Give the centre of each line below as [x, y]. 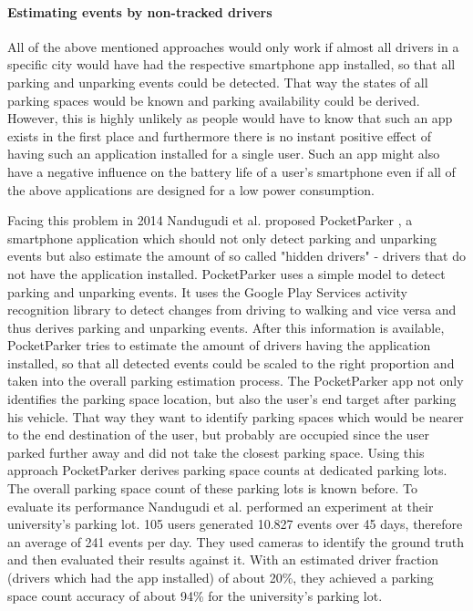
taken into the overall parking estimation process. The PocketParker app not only [236, 381]
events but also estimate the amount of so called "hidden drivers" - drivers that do [237, 256]
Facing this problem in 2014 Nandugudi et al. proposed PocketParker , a [210, 220]
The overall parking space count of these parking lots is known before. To [213, 488]
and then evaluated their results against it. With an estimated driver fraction [223, 559]
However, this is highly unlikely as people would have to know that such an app [230, 118]
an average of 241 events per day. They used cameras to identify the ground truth [236, 541]
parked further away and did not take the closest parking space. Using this [216, 452]
